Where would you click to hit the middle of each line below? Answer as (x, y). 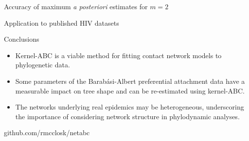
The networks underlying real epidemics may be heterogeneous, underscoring (130, 107)
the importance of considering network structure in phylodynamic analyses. (127, 116)
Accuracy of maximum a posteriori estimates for (76, 6)
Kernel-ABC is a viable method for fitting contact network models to (118, 55)
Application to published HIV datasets (62, 23)
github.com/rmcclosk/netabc (47, 133)
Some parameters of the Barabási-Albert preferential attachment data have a (130, 81)
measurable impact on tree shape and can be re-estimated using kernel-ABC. (130, 90)
